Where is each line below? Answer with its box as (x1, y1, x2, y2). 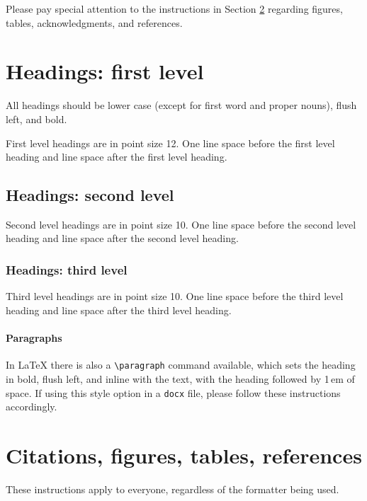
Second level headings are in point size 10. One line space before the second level (6, 217, 356, 231)
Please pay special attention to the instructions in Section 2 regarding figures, (6, 1, 343, 16)
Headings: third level (6, 261, 128, 278)
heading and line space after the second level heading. (6, 231, 239, 246)
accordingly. (6, 399, 57, 414)
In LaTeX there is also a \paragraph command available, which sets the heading (6, 357, 356, 372)
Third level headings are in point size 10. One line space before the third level (6, 289, 344, 304)
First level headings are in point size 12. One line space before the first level (6, 135, 335, 150)
